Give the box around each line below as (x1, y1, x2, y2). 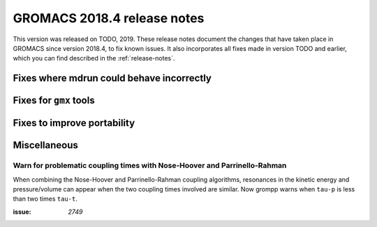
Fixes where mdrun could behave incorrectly (13, 72, 212, 84)
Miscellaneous (13, 139, 78, 151)
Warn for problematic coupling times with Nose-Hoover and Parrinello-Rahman (13, 161, 287, 171)
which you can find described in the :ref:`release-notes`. (13, 54, 175, 63)
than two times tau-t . (13, 195, 78, 203)
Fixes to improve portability (13, 117, 135, 129)
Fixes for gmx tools (13, 95, 95, 107)
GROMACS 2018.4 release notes (13, 10, 205, 26)
